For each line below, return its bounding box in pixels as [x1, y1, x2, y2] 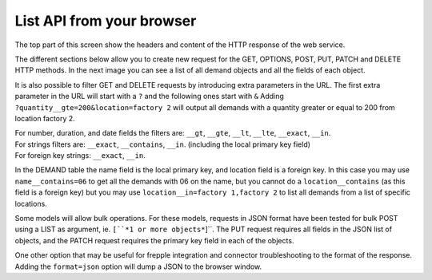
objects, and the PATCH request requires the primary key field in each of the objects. [14, 235, 294, 245]
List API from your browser [14, 12, 197, 30]
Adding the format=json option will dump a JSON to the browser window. [14, 262, 262, 271]
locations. [14, 199, 47, 208]
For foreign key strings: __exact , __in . [14, 151, 146, 160]
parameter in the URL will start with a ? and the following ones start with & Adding [14, 92, 284, 101]
